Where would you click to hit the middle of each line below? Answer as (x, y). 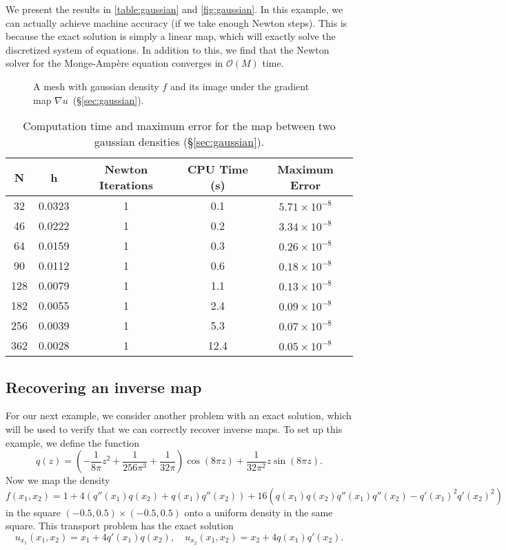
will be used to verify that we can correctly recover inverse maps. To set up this (174, 429)
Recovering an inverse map (104, 387)
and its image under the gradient (240, 86)
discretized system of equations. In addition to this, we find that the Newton (168, 49)
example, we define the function (73, 442)
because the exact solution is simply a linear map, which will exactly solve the (171, 36)
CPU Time (217, 169)
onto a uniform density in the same (259, 512)
